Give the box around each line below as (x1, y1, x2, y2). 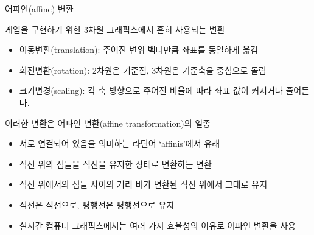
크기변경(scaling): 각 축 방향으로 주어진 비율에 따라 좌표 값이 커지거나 (19, 84, 283, 97)
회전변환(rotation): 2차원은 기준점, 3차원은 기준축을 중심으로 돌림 (19, 63, 267, 76)
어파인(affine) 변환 (5, 2, 74, 15)
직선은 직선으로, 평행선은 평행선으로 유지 (19, 198, 175, 211)
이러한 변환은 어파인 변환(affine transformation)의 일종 (5, 116, 211, 129)
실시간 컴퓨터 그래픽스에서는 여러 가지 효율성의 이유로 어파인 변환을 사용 (19, 219, 296, 231)
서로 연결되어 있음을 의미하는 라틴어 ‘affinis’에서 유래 (19, 137, 220, 150)
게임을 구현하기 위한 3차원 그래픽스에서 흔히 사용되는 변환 (5, 23, 225, 35)
